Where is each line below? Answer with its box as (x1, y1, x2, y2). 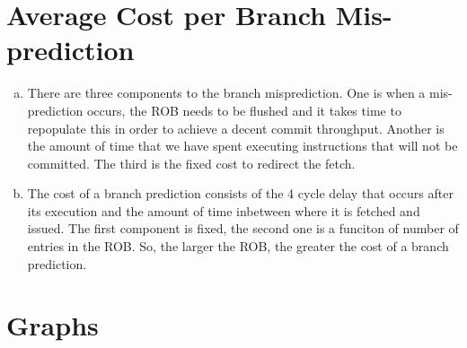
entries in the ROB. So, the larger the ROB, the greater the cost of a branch (27, 237, 449, 256)
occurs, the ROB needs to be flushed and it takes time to (86, 100, 401, 119)
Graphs (6, 307, 99, 344)
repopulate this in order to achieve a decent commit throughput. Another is (27, 118, 445, 137)
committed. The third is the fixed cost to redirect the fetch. (27, 153, 356, 172)
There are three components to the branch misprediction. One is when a (27, 83, 426, 102)
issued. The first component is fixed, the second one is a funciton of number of (27, 219, 459, 238)
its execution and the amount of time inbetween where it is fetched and (27, 201, 420, 220)
